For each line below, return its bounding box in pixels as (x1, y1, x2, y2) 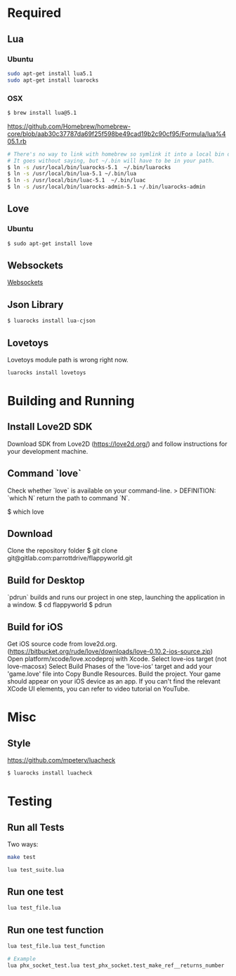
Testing (7, 793, 53, 810)
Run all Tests (7, 821, 65, 833)
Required (7, 5, 62, 21)
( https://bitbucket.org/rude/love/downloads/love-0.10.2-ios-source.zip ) (7, 647, 213, 656)
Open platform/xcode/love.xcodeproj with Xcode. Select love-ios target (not (7, 655, 227, 663)
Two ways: (7, 840, 39, 848)
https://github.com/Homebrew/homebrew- (7, 122, 131, 130)
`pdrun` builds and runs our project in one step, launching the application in (7, 593, 225, 602)
